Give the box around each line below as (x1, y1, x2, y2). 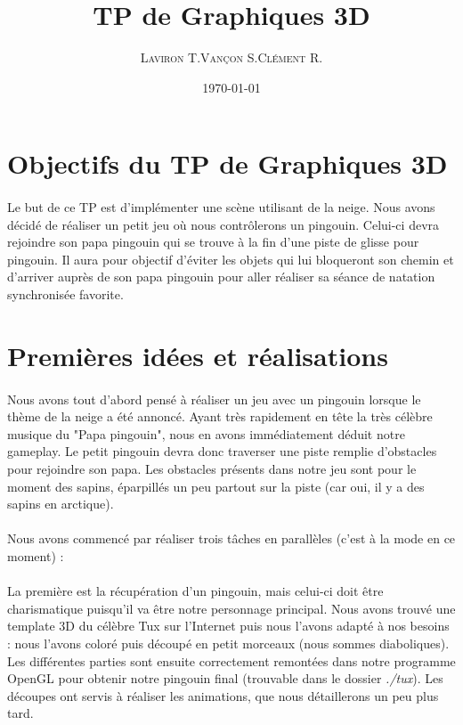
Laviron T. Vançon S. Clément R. (140, 48, 323, 67)
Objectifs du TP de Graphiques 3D (7, 145, 448, 182)
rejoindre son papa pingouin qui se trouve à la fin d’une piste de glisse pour (7, 232, 419, 251)
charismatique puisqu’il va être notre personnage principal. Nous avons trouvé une (7, 599, 456, 617)
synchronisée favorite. (7, 285, 124, 304)
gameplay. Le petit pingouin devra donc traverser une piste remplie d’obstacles (7, 442, 437, 460)
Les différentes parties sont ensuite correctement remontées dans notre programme (7, 651, 456, 670)
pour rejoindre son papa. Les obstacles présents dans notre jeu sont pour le (7, 460, 417, 477)
